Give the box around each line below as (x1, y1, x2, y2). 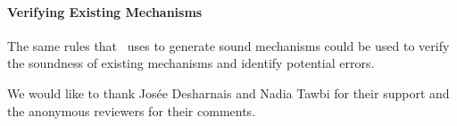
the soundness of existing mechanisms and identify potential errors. (7, 54, 375, 72)
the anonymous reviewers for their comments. (7, 101, 256, 120)
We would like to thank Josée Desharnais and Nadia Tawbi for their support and (7, 83, 450, 102)
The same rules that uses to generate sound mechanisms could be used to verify (7, 36, 450, 55)
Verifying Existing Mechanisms (7, 2, 203, 21)
